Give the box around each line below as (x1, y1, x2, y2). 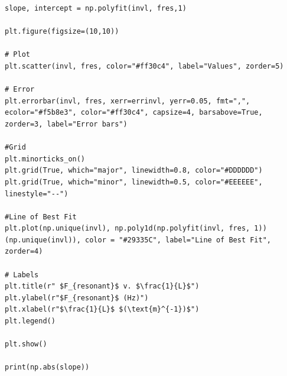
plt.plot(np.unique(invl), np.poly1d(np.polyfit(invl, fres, (5, 224, 250, 233)
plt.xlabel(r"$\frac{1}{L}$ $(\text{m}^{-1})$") (5, 305, 200, 314)
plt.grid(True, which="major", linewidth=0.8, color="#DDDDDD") (5, 166, 263, 175)
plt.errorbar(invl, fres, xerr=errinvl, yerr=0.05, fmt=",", (5, 96, 250, 105)
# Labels (5, 270, 39, 279)
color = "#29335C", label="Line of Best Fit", (85, 235, 272, 244)
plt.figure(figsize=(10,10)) (5, 27, 119, 36)
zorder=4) (5, 247, 43, 256)
